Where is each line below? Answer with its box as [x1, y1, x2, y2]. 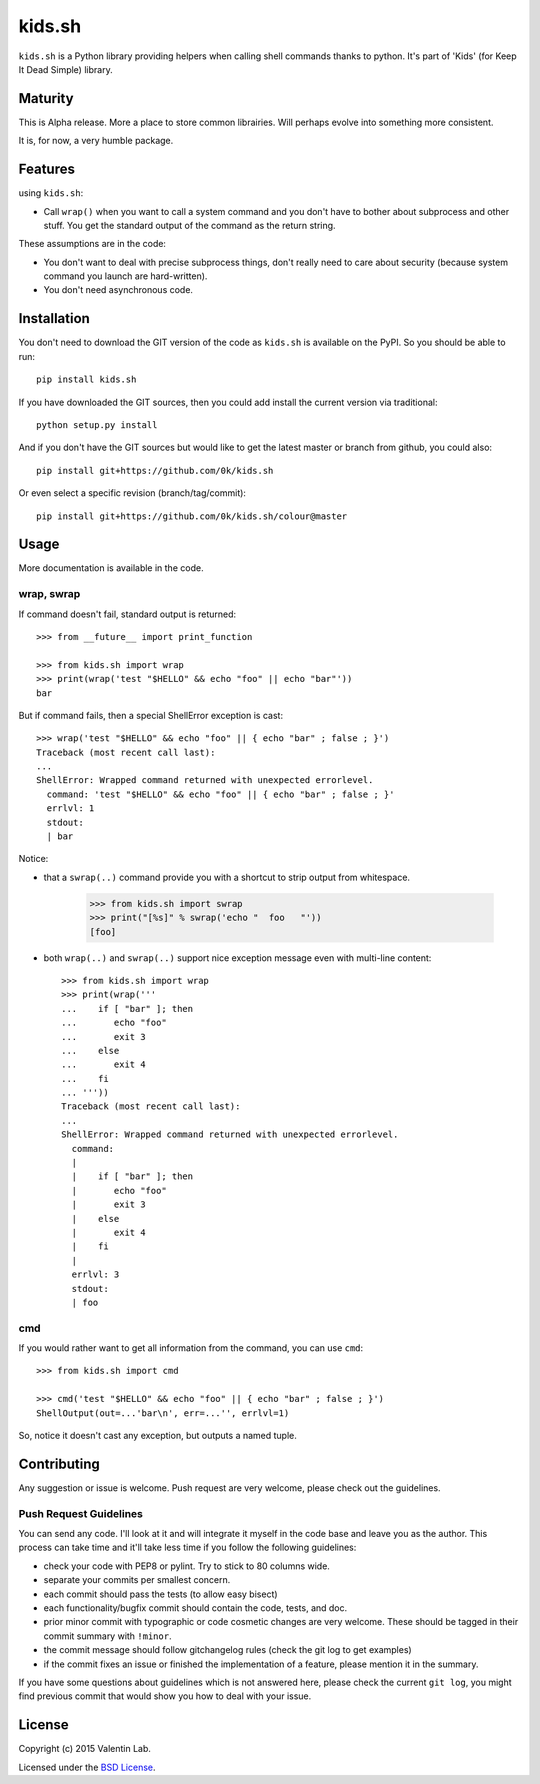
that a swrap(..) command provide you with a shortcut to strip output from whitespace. [43, 871, 410, 883]
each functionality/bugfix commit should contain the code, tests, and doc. [43, 1602, 348, 1614]
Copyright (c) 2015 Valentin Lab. [18, 1743, 152, 1755]
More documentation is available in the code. [18, 562, 204, 574]
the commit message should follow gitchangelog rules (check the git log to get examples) [43, 1644, 412, 1656]
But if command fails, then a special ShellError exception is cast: [18, 709, 284, 721]
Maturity [18, 90, 74, 107]
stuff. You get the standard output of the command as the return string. [43, 219, 336, 231]
